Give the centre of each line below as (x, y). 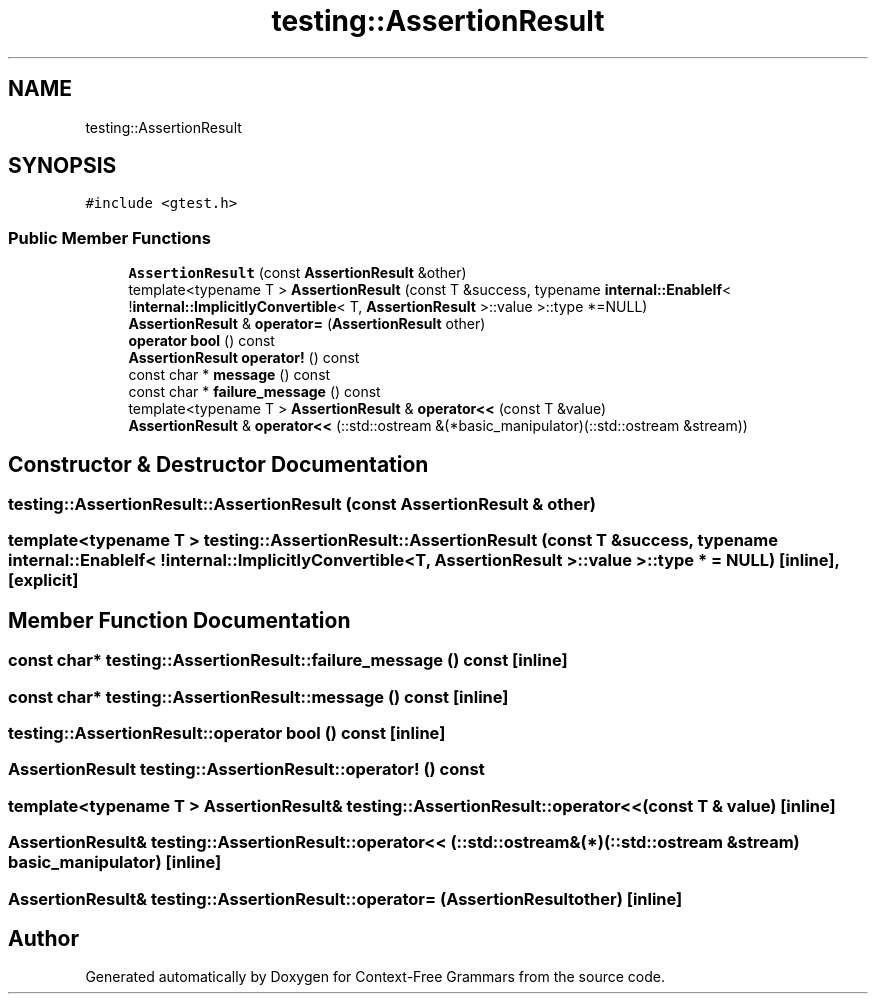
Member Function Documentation (179, 620)
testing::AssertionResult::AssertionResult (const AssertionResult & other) (302, 504)
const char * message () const (229, 375)
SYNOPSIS (62, 166)
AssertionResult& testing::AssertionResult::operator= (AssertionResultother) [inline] (345, 898)
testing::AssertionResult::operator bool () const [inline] (227, 733)
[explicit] (43, 580)
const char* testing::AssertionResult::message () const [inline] (258, 696)
